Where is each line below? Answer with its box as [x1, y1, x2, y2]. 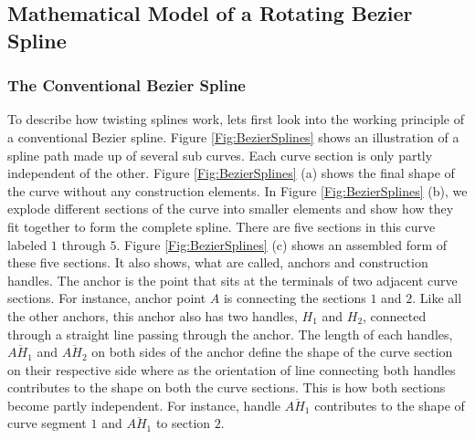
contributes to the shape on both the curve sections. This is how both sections [7, 378, 446, 397]
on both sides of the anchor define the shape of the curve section [91, 342, 453, 361]
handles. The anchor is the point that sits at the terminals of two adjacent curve [7, 270, 458, 289]
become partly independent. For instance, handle [7, 395, 281, 414]
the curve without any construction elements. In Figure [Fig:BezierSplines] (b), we [7, 181, 468, 200]
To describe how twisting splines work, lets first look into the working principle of [7, 110, 464, 129]
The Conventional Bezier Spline [7, 74, 246, 97]
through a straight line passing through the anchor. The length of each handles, [7, 324, 453, 343]
